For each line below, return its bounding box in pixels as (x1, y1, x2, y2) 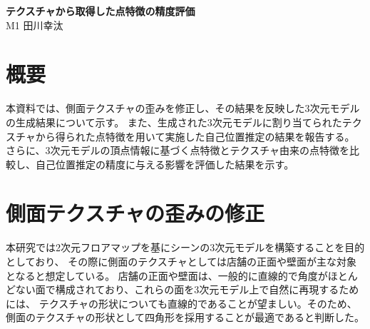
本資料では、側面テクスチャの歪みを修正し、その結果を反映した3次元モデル (6, 101, 360, 116)
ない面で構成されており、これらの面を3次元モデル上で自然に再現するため (15, 282, 359, 297)
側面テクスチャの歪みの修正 (6, 198, 264, 228)
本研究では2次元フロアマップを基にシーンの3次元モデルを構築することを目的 (6, 240, 365, 255)
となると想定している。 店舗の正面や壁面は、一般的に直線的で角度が (6, 268, 328, 283)
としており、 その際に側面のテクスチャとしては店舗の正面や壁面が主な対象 (6, 254, 356, 268)
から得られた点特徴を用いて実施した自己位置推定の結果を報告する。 (35, 128, 355, 143)
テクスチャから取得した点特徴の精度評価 (6, 4, 195, 18)
